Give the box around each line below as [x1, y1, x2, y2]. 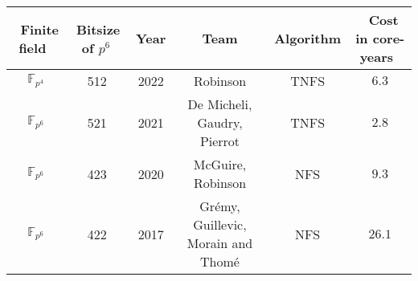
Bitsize [76, 19, 121, 39]
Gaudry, [197, 113, 243, 132]
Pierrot [199, 132, 240, 150]
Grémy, [199, 197, 240, 215]
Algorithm [274, 29, 341, 47]
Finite [20, 19, 59, 39]
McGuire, [193, 155, 247, 173]
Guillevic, [193, 215, 247, 234]
